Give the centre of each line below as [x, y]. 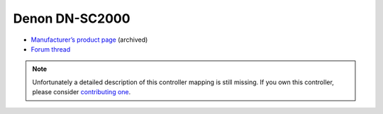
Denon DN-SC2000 [72, 18]
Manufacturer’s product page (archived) [89, 40]
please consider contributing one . [82, 92]
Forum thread [51, 49]
